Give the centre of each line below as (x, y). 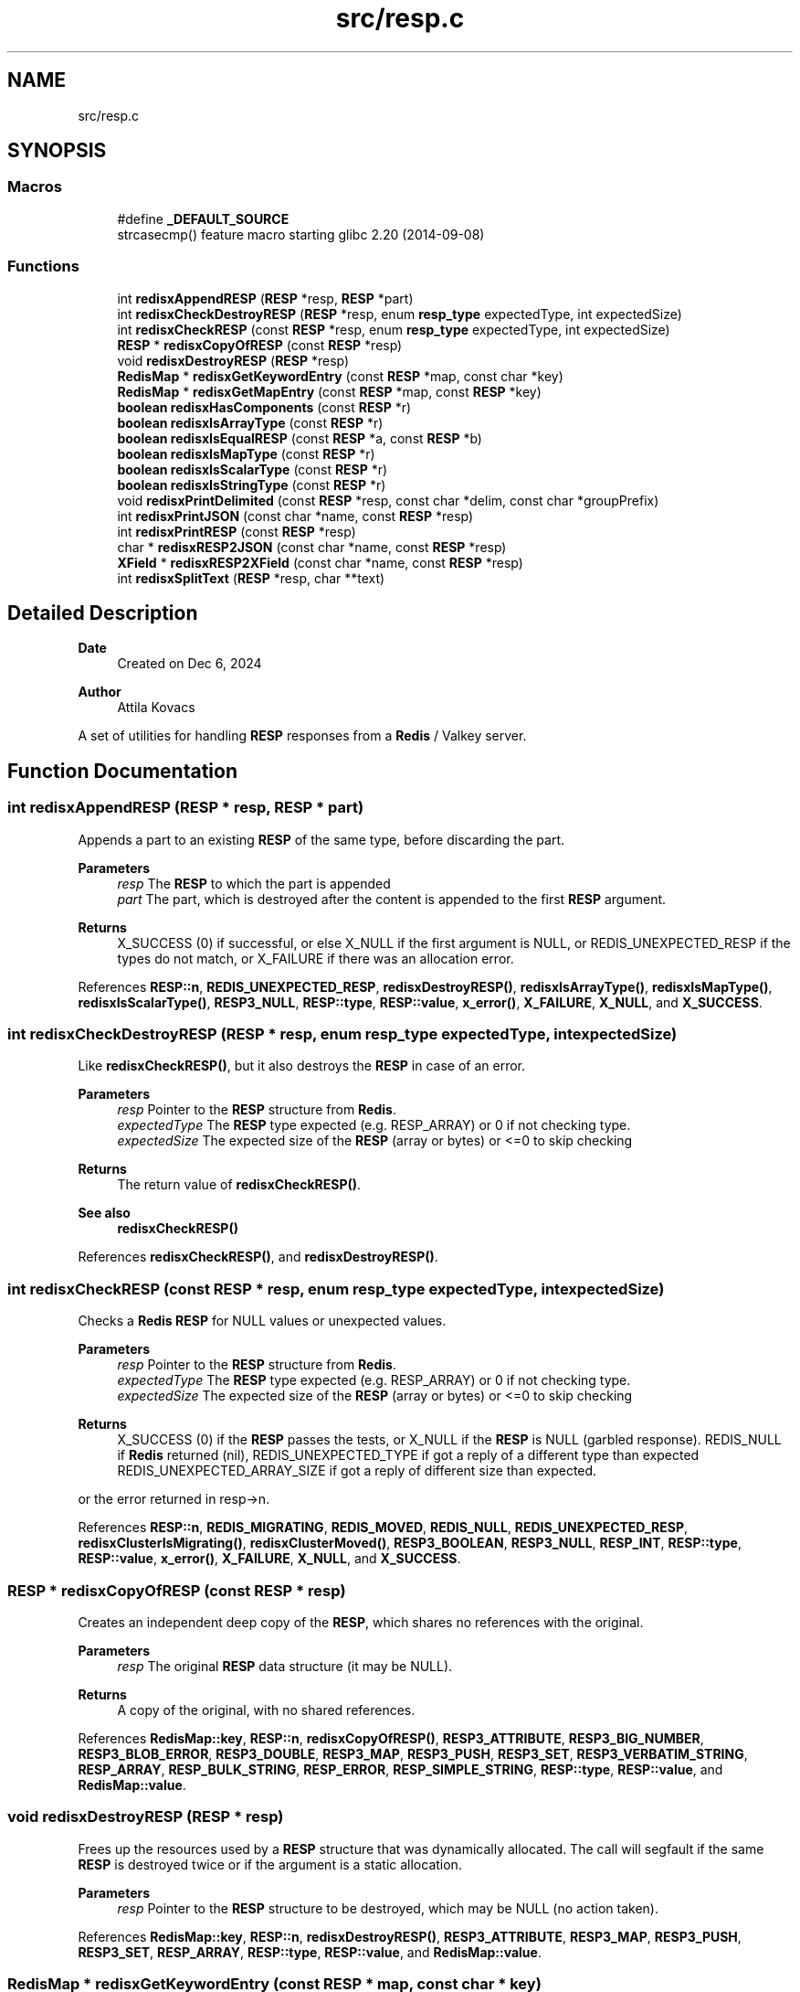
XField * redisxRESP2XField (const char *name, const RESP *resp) (320, 562)
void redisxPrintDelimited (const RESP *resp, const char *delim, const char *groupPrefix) (388, 500)
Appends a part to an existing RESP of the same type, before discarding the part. (321, 839)
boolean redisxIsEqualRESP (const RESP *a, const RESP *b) (300, 438)
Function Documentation (122, 771)
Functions (43, 266)
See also (104, 1213)
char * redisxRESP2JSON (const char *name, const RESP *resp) (312, 547)
